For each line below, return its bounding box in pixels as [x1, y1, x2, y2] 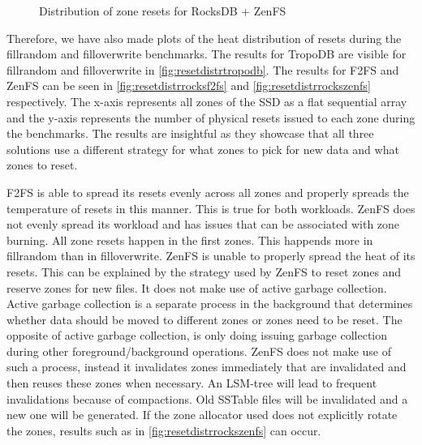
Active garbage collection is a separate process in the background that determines [6, 295, 413, 312]
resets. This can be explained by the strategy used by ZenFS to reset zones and [6, 263, 402, 280]
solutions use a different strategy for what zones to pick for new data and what [6, 140, 399, 157]
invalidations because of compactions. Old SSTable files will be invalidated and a [6, 390, 408, 407]
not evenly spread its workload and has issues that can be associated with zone [6, 216, 400, 233]
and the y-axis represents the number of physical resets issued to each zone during [6, 109, 416, 126]
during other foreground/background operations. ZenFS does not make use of [6, 342, 391, 359]
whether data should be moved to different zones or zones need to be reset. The [6, 310, 403, 327]
